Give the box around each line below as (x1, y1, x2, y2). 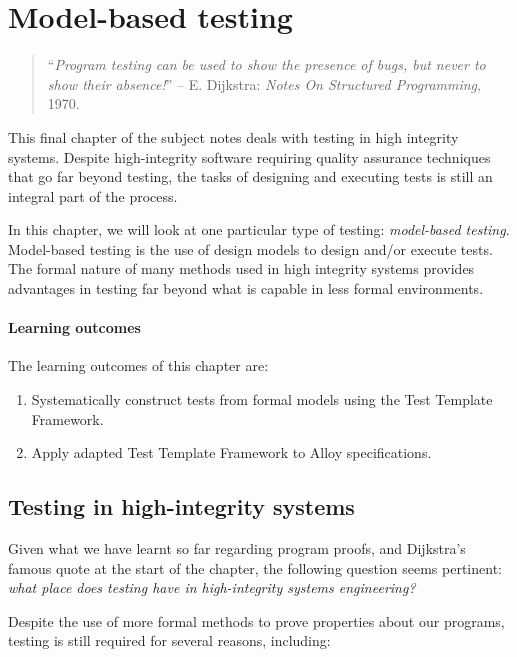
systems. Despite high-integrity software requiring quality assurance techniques (8, 146, 491, 167)
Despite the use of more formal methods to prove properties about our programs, (8, 610, 505, 631)
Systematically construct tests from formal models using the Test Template (31, 389, 493, 410)
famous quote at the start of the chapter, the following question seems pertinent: (8, 557, 502, 578)
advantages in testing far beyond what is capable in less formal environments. (8, 278, 484, 299)
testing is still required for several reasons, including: (8, 630, 331, 651)
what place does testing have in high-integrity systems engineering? (8, 577, 416, 598)
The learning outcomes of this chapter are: (8, 355, 269, 376)
